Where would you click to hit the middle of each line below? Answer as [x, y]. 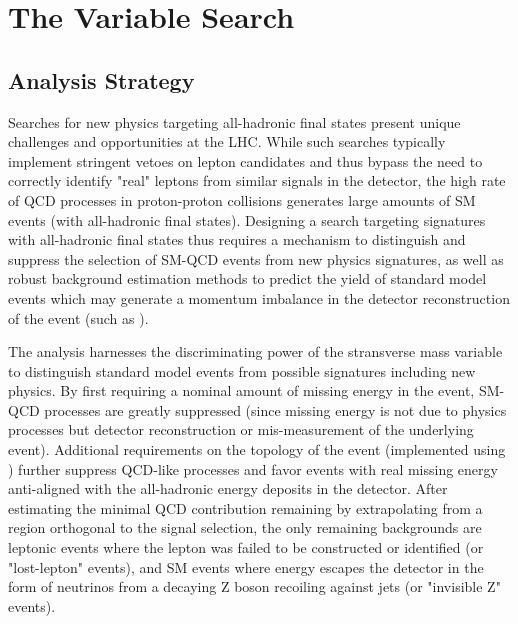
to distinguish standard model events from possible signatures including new [242, 370]
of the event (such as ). [78, 317]
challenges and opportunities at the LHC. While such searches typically [227, 141]
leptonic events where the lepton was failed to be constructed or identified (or [246, 547]
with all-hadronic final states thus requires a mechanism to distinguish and [237, 239]
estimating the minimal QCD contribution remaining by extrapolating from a [245, 507]
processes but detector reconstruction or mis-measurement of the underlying [241, 429]
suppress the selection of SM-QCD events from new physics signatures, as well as [256, 258]
